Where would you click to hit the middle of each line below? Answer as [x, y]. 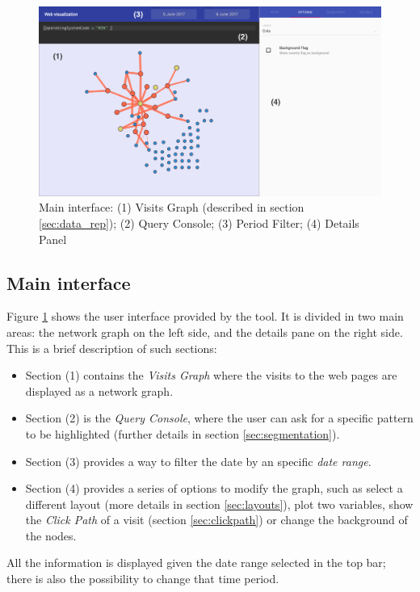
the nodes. [51, 535]
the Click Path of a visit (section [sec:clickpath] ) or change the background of [216, 520]
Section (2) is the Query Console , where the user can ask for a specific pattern [219, 418]
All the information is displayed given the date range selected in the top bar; [196, 563]
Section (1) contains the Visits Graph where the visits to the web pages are [211, 375]
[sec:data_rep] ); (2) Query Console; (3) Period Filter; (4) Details [199, 223]
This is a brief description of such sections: [112, 348]
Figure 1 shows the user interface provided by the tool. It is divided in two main [205, 316]
